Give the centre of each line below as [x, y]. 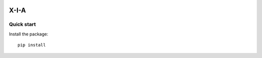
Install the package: [29, 34]
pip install [32, 45]
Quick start [23, 24]
